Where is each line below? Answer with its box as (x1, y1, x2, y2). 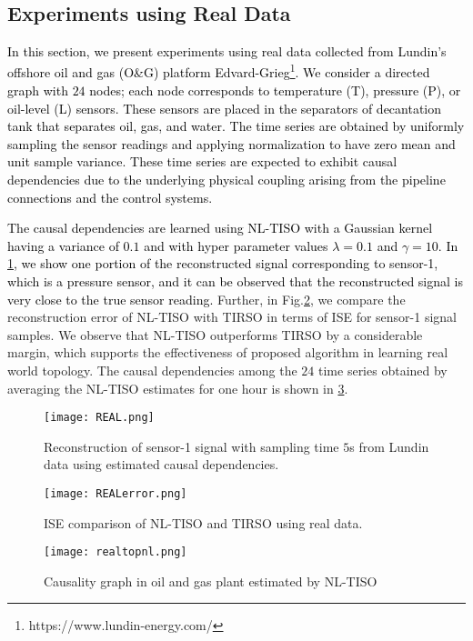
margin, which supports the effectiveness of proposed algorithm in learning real (7, 343, 448, 362)
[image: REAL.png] (44, 411, 155, 425)
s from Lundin (349, 436, 429, 456)
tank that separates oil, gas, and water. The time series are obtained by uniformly (7, 116, 465, 135)
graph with (7, 81, 68, 100)
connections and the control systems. (7, 187, 213, 206)
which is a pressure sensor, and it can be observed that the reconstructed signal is (7, 271, 464, 290)
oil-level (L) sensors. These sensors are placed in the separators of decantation (7, 98, 442, 117)
